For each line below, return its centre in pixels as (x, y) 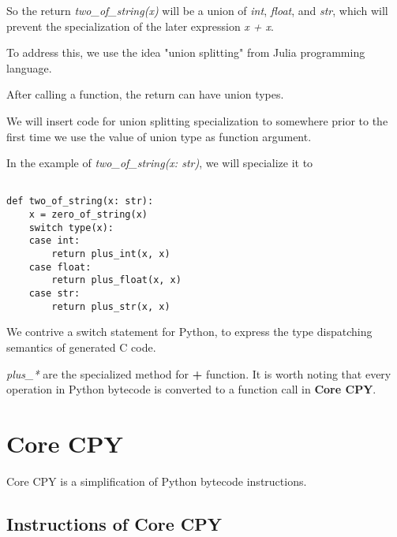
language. (29, 67)
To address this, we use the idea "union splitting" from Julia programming (186, 52)
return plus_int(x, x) (111, 254)
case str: (54, 293)
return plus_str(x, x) (111, 306)
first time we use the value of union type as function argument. (159, 136)
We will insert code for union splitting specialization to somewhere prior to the (197, 120)
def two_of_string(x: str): (80, 201)
